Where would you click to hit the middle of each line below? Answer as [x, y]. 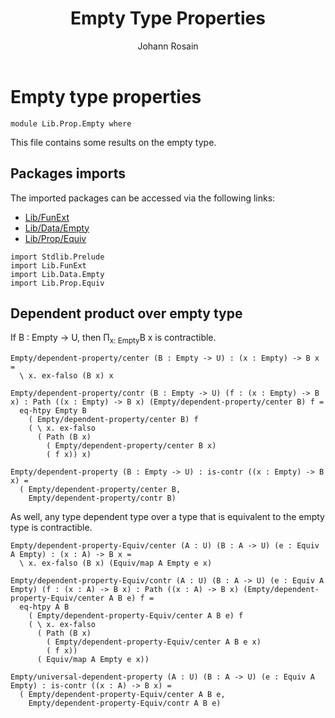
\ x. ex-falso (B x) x [66, 376]
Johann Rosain [168, 46]
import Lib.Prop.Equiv [57, 283]
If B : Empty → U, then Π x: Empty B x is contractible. [113, 339]
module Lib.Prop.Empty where [71, 123]
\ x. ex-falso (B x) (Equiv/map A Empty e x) [116, 563]
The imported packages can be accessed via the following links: [143, 198]
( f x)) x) [69, 455]
